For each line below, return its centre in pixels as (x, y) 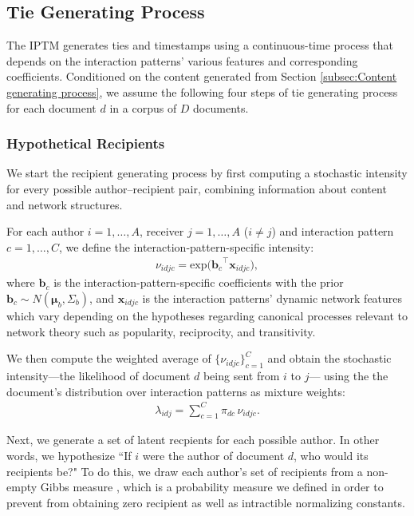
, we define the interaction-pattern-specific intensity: (186, 246)
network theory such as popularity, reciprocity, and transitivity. (161, 331)
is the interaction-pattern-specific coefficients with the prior (199, 282)
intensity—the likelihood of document (99, 375)
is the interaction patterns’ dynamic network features (272, 298)
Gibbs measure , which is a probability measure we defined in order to (212, 487)
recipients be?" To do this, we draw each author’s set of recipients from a (185, 471)
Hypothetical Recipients (86, 143)
